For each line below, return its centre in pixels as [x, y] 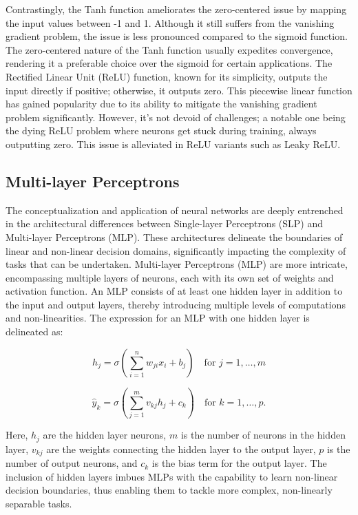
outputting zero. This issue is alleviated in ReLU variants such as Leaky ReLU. [173, 144]
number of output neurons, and [72, 463]
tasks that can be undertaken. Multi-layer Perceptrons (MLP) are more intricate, [177, 264]
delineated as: [34, 332]
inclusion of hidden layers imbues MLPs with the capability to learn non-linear [172, 476]
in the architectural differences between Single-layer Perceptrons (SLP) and [165, 223]
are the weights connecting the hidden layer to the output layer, [181, 449]
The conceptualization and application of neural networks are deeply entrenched [175, 210]
